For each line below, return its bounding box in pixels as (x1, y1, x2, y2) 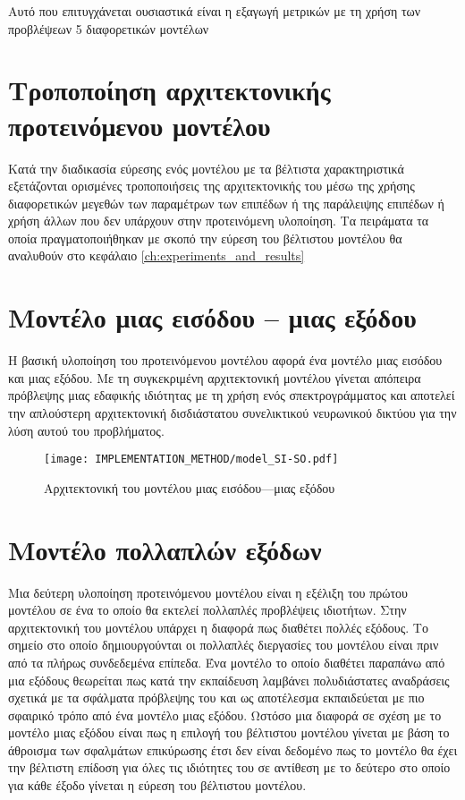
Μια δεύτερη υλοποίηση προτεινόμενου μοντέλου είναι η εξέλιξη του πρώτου (8, 583, 408, 601)
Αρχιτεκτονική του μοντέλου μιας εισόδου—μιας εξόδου (44, 478, 335, 497)
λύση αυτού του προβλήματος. (8, 421, 165, 439)
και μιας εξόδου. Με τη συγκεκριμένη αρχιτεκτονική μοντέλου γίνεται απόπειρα (8, 368, 421, 387)
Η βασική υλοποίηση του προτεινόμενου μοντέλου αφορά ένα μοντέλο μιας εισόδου (8, 351, 443, 370)
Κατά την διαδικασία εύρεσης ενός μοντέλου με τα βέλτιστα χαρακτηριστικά (8, 158, 404, 177)
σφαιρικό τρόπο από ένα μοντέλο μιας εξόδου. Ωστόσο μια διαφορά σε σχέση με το (8, 705, 442, 724)
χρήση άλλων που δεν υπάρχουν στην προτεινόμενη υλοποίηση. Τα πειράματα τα (8, 211, 429, 230)
